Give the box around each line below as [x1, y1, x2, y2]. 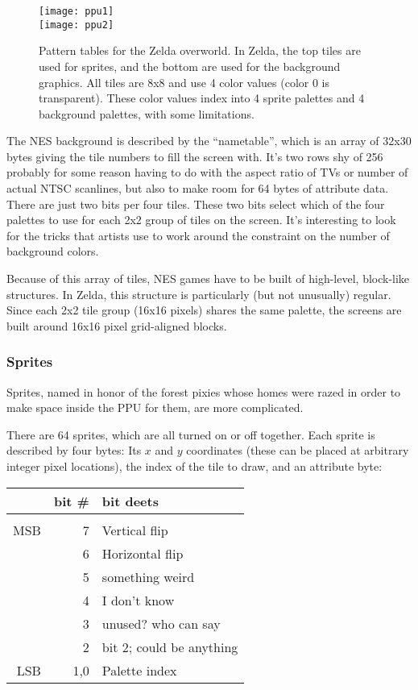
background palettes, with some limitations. [39, 105, 255, 122]
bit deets [101, 491, 159, 510]
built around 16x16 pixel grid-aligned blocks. [6, 317, 227, 334]
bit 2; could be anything [101, 637, 238, 656]
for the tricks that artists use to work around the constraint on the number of [6, 227, 390, 243]
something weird [101, 567, 195, 586]
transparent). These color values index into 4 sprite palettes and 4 [39, 89, 365, 106]
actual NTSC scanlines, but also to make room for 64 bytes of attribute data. [6, 180, 389, 197]
